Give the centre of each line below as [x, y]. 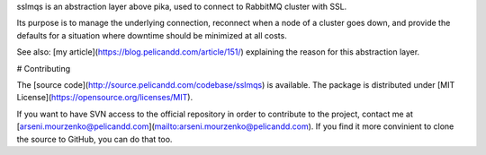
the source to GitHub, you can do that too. [94, 139]
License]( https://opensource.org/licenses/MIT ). [105, 98]
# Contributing [44, 68]
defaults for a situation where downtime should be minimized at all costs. [152, 35]
